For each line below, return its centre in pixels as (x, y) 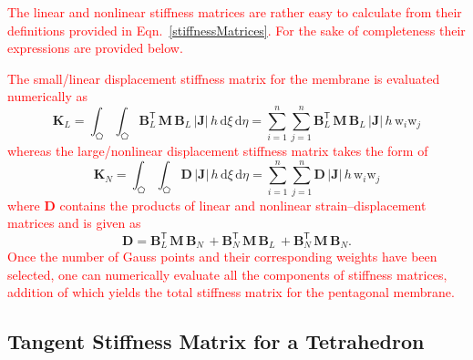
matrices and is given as (74, 223)
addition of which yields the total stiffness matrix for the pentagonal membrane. (231, 292)
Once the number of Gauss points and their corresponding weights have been (222, 256)
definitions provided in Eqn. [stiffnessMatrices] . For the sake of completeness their (236, 30)
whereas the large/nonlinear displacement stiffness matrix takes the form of (218, 151)
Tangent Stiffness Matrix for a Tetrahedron (216, 341)
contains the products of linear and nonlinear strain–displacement (243, 205)
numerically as (48, 96)
